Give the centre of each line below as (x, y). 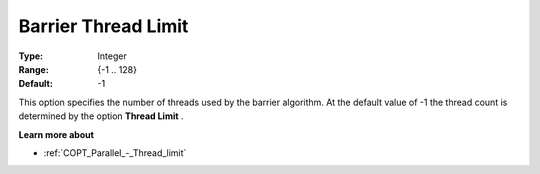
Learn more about (56, 134)
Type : (31, 56)
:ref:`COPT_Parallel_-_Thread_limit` (115, 152)
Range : (33, 69)
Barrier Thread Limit (103, 26)
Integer (112, 56)
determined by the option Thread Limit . (101, 116)
